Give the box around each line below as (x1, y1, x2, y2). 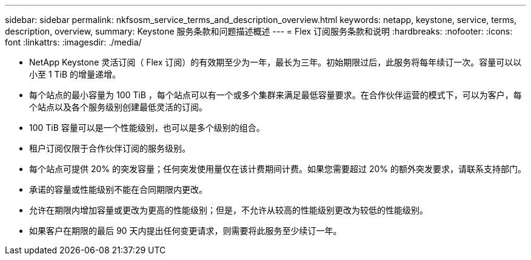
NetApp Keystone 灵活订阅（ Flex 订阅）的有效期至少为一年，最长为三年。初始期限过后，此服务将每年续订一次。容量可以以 (29, 57, 522, 67)
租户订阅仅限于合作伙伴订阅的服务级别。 (29, 143, 190, 153)
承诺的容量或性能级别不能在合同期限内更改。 (29, 184, 207, 195)
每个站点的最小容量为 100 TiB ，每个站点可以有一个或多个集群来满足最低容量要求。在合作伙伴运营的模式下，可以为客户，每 (29, 90, 522, 100)
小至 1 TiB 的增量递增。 (29, 69, 121, 79)
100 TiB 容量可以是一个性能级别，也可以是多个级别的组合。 (29, 122, 265, 133)
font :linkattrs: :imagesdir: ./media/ (5, 37, 142, 47)
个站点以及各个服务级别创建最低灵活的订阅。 (29, 102, 207, 112)
